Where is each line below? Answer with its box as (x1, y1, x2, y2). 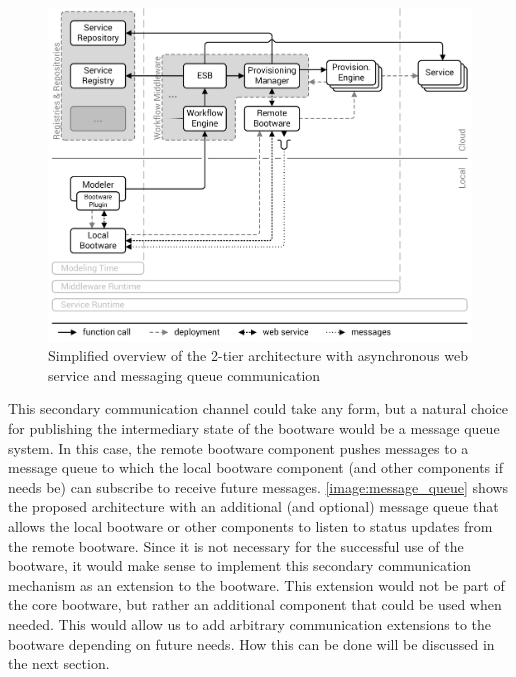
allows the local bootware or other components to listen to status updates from (8, 515, 493, 536)
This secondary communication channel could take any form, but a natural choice (8, 398, 508, 419)
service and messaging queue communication (48, 364, 321, 385)
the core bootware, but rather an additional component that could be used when (8, 594, 502, 615)
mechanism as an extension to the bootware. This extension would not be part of (8, 574, 505, 595)
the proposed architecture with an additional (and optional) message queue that (8, 496, 499, 517)
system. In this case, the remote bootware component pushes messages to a (8, 437, 469, 458)
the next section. (8, 653, 110, 674)
